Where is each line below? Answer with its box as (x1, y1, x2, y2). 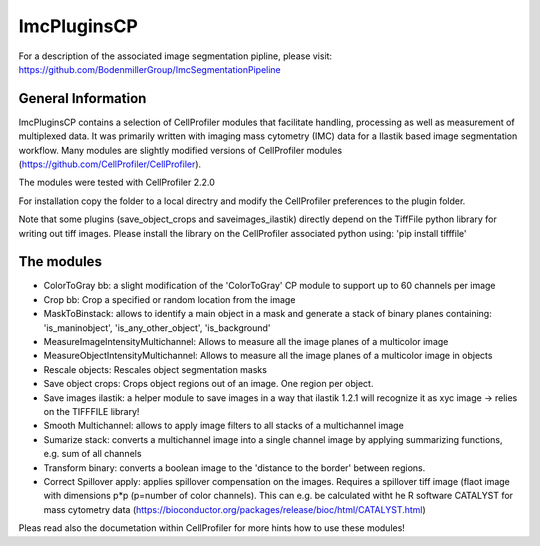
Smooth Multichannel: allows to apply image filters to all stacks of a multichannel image (43, 420, 404, 432)
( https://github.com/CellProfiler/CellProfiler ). (18, 158, 202, 170)
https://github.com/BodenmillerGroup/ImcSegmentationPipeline (18, 63, 282, 75)
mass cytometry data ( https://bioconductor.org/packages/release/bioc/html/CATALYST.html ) (43, 503, 427, 515)
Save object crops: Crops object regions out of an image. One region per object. (43, 378, 374, 390)
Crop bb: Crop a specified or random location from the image (43, 293, 296, 305)
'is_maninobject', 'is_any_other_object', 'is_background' (43, 321, 271, 334)
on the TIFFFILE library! (43, 406, 140, 417)
